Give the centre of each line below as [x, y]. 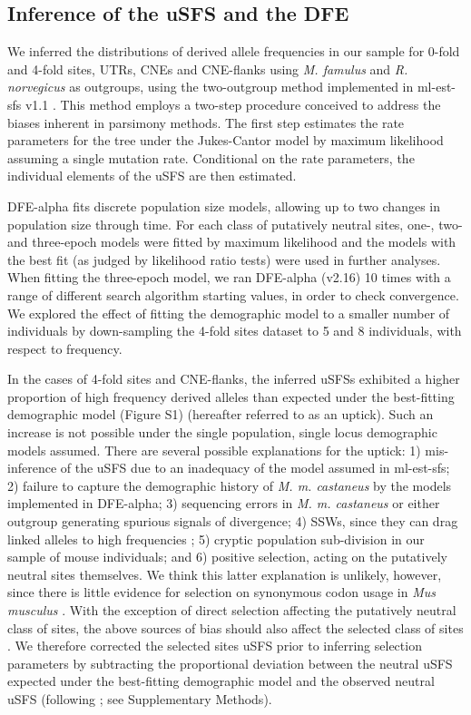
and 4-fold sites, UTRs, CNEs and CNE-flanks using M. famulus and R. [208, 69]
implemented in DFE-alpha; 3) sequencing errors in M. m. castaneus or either [224, 503]
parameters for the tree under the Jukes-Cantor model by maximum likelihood [226, 140]
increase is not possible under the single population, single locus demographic [222, 432]
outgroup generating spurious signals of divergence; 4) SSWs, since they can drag [233, 521]
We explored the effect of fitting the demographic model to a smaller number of [229, 313]
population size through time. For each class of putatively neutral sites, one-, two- [235, 224]
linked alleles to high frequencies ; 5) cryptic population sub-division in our [216, 539]
